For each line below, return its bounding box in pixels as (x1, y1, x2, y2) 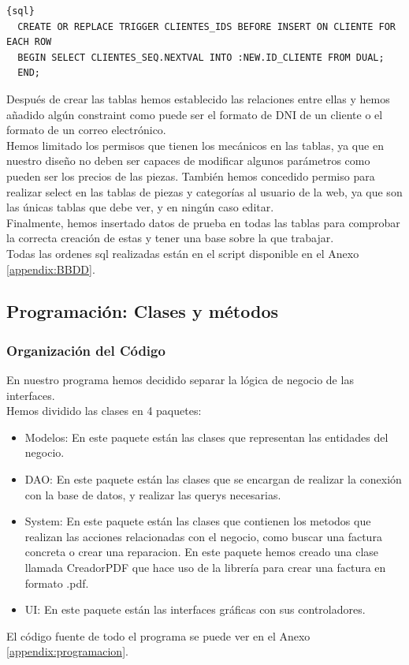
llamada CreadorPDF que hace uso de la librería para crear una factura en (24, 559, 386, 576)
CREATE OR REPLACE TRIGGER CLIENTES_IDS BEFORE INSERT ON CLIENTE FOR (17, 21, 396, 32)
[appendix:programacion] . (6, 643, 128, 659)
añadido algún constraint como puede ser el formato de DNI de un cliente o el (6, 106, 383, 122)
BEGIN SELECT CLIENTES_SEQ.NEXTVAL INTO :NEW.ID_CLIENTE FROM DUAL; (17, 51, 385, 63)
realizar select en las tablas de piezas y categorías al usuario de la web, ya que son (6, 183, 403, 200)
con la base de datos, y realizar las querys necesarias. (24, 486, 281, 502)
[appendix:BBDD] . (6, 260, 95, 277)
